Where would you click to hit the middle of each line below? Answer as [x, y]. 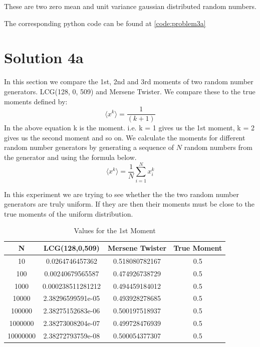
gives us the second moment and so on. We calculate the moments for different [125, 137]
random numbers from [218, 147]
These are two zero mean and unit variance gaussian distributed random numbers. [130, 6]
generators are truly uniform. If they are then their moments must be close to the [129, 204]
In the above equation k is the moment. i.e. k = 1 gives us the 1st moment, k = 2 [129, 128]
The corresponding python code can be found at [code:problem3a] [105, 23]
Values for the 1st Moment [115, 230]
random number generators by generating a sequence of [89, 147]
